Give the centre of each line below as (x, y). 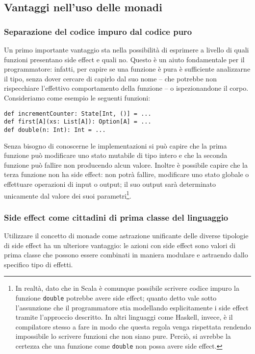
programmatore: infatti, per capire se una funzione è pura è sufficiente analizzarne (127, 69)
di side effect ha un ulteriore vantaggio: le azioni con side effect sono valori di (120, 245)
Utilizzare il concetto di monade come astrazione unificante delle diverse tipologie (126, 235)
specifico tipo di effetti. (38, 264)
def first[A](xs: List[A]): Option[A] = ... (78, 122)
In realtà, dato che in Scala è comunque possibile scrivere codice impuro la (127, 288)
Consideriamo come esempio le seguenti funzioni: (77, 97)
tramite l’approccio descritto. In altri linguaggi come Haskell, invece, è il (124, 317)
